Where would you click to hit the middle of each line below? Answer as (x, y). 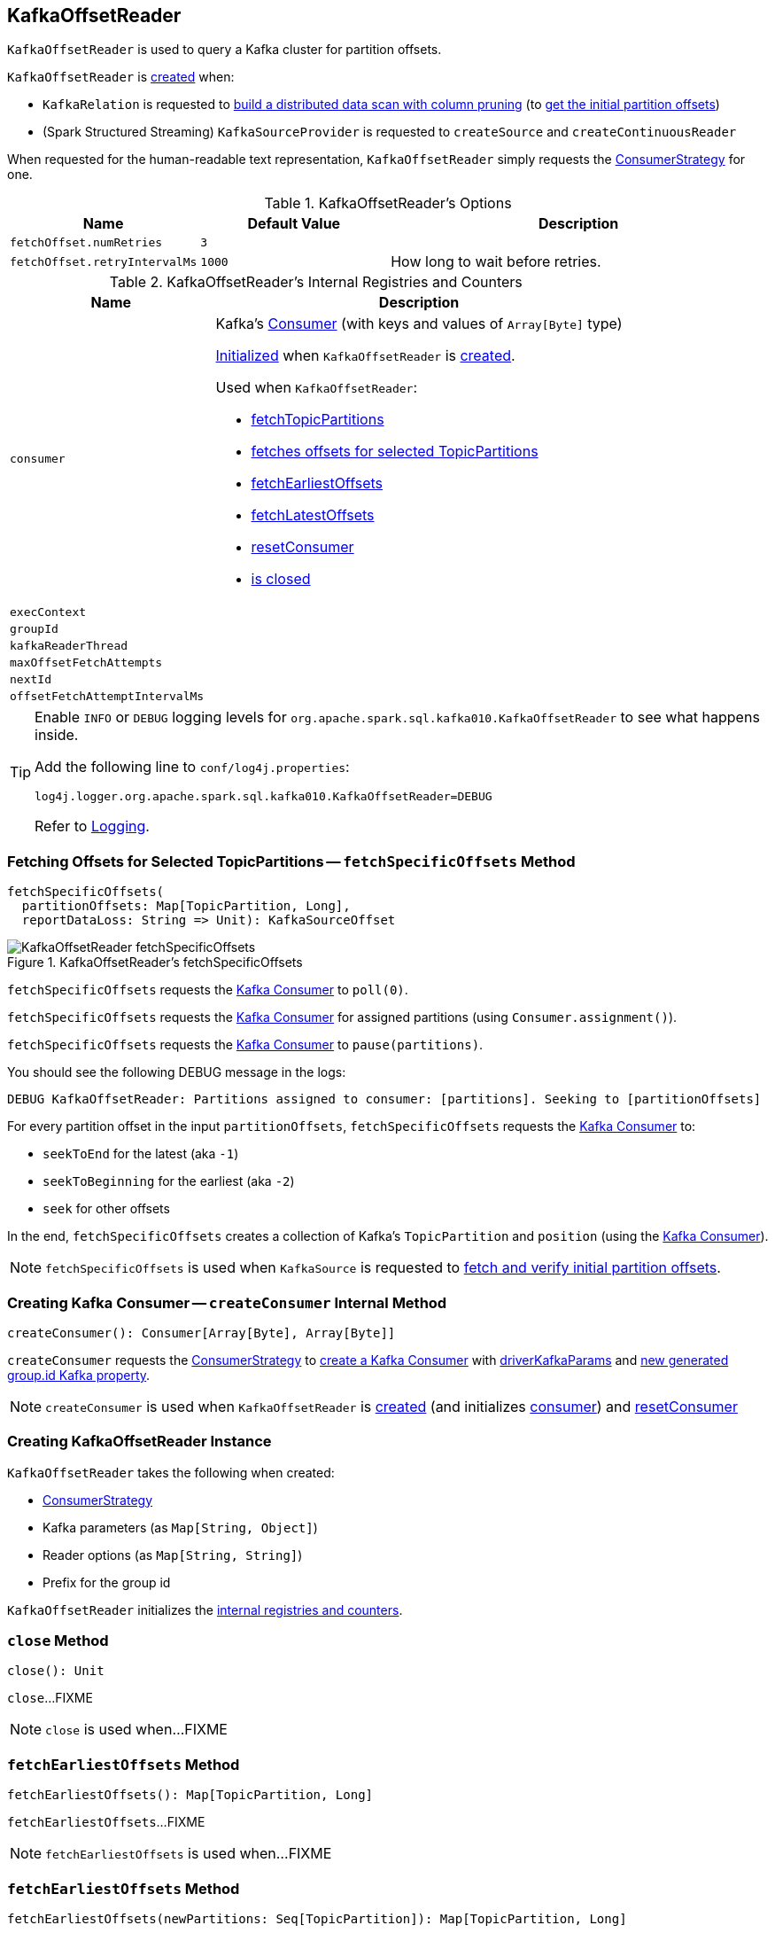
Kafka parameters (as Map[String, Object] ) (180, 1527)
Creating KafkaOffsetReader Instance (139, 1442)
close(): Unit (56, 1671)
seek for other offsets (106, 1209)
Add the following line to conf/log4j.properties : (192, 767)
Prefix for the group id (107, 1582)
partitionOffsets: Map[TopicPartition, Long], (186, 906)
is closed (281, 579)
